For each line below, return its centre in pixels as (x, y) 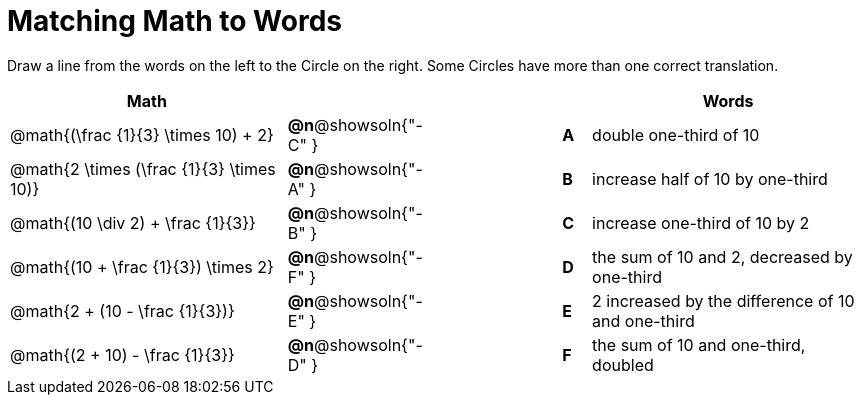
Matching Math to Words (174, 21)
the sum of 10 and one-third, (699, 344)
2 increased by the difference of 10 (723, 300)
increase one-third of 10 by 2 (701, 222)
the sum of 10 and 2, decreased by (722, 256)
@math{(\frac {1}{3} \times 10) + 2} (142, 134)
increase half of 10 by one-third (710, 178)
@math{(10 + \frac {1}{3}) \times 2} (142, 266)
